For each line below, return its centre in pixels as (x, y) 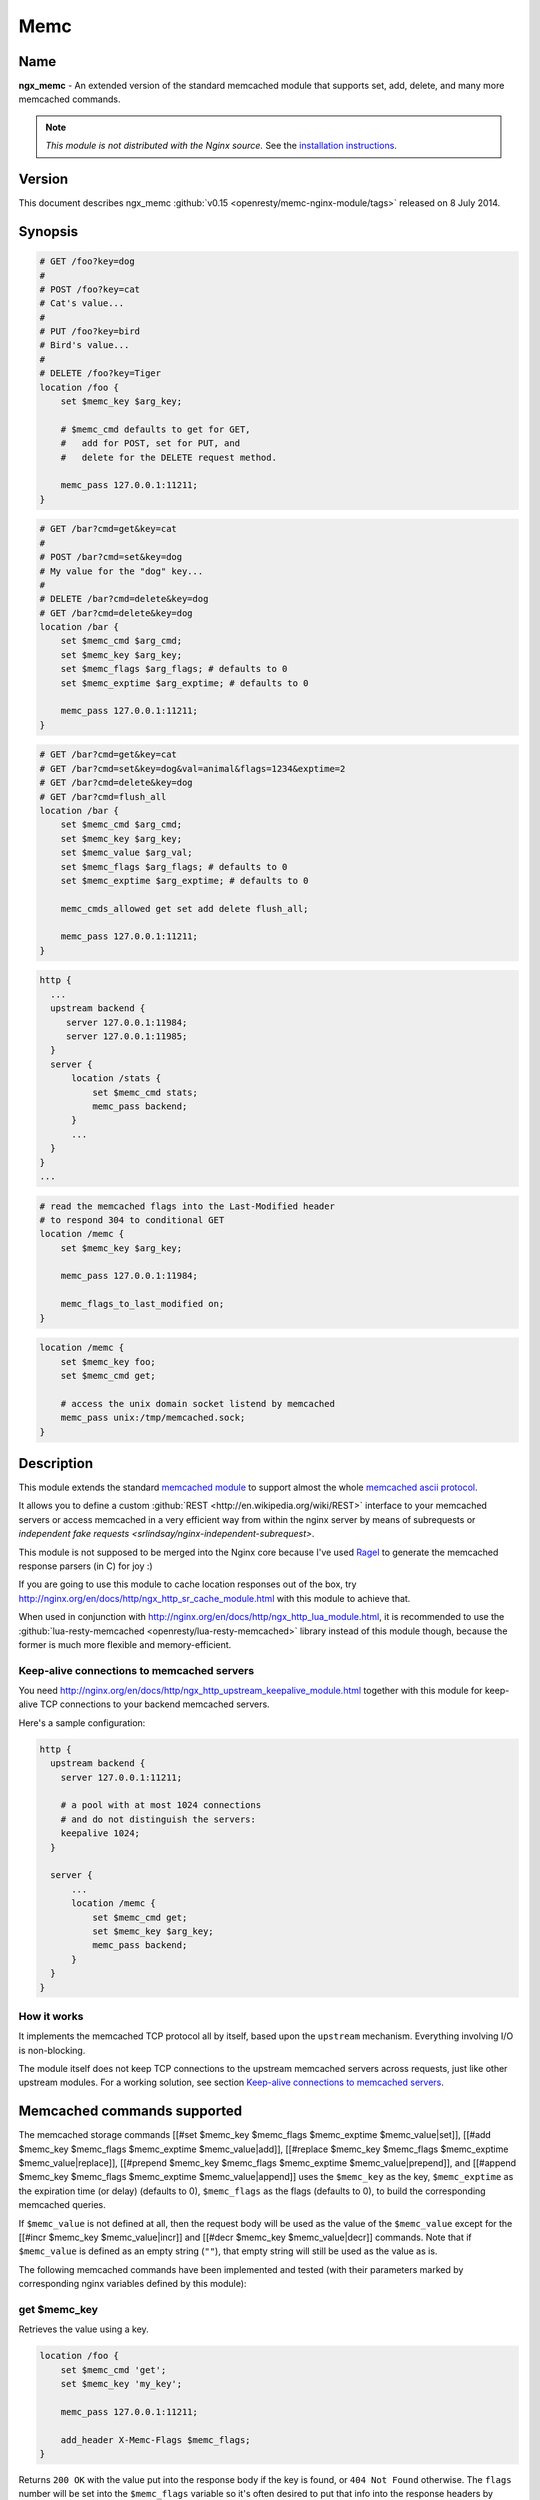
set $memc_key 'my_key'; (121, 2384)
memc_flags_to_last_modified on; (142, 1304)
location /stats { (116, 1078)
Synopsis (48, 231)
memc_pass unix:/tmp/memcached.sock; (153, 1418)
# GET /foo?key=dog (87, 261)
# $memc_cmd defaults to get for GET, (155, 429)
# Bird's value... (84, 345)
